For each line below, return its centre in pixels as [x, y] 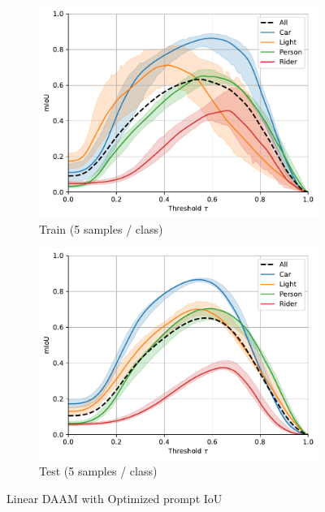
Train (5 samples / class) [101, 228]
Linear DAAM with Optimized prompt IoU [115, 498]
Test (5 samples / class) [98, 471]
